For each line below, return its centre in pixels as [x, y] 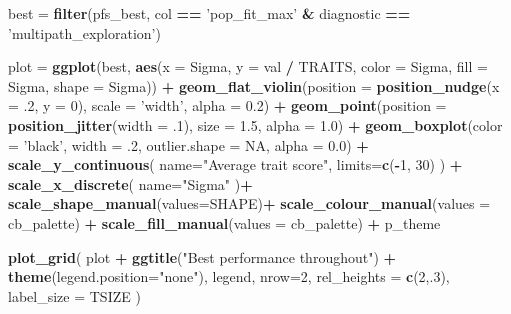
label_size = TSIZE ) [74, 295]
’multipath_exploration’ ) [84, 32]
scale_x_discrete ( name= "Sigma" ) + [130, 183]
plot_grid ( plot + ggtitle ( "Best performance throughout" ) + [202, 256]
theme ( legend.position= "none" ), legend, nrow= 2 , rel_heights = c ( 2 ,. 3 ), [229, 276]
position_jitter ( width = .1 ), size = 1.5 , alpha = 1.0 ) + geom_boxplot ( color [255, 124]
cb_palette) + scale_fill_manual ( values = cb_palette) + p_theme [224, 222]
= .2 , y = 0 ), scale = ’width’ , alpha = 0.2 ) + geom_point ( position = [227, 105]
